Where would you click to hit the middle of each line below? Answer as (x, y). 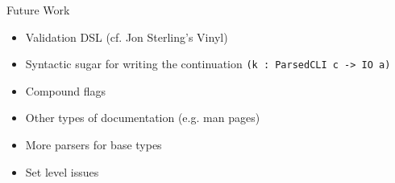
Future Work (38, 10)
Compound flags (66, 90)
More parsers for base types (94, 145)
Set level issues (62, 171)
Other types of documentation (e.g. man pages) (143, 118)
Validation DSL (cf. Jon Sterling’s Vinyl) (127, 37)
